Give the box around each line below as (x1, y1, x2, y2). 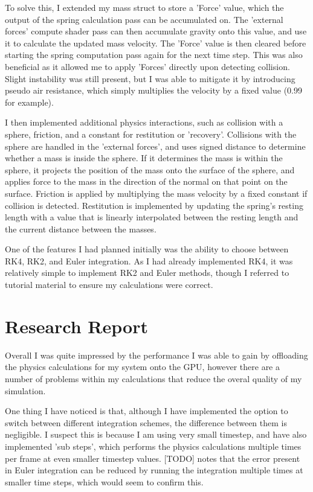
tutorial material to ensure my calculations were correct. (5, 278, 213, 291)
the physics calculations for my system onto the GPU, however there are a (5, 360, 280, 373)
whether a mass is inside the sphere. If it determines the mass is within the (5, 152, 283, 164)
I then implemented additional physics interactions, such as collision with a (5, 116, 283, 129)
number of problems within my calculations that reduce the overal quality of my (5, 372, 302, 385)
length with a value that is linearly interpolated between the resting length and (5, 211, 298, 223)
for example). (5, 95, 54, 108)
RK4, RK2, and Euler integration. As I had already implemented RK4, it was (5, 254, 293, 267)
